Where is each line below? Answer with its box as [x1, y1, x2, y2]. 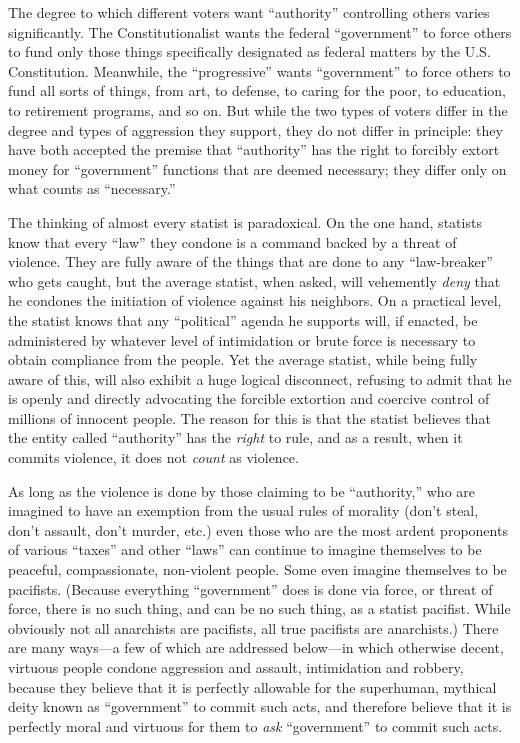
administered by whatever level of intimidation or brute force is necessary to [8, 329, 476, 350]
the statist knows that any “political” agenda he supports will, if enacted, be [8, 309, 478, 330]
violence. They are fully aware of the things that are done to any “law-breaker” [8, 251, 493, 272]
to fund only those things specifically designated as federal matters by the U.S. [8, 41, 491, 62]
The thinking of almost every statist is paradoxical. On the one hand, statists [8, 211, 482, 232]
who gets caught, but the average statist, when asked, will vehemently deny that [8, 270, 501, 291]
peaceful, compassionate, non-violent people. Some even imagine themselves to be [8, 559, 507, 580]
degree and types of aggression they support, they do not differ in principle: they [8, 119, 503, 140]
